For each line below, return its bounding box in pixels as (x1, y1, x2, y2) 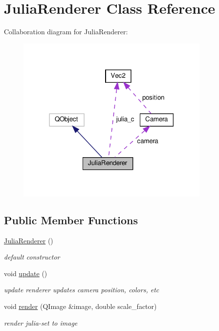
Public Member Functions (4, 212, 138, 227)
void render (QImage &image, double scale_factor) (4, 301, 157, 311)
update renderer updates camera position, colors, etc (4, 284, 159, 295)
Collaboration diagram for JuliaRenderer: (4, 26, 128, 37)
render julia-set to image (4, 317, 78, 328)
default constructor (4, 252, 60, 262)
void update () (4, 268, 47, 278)
